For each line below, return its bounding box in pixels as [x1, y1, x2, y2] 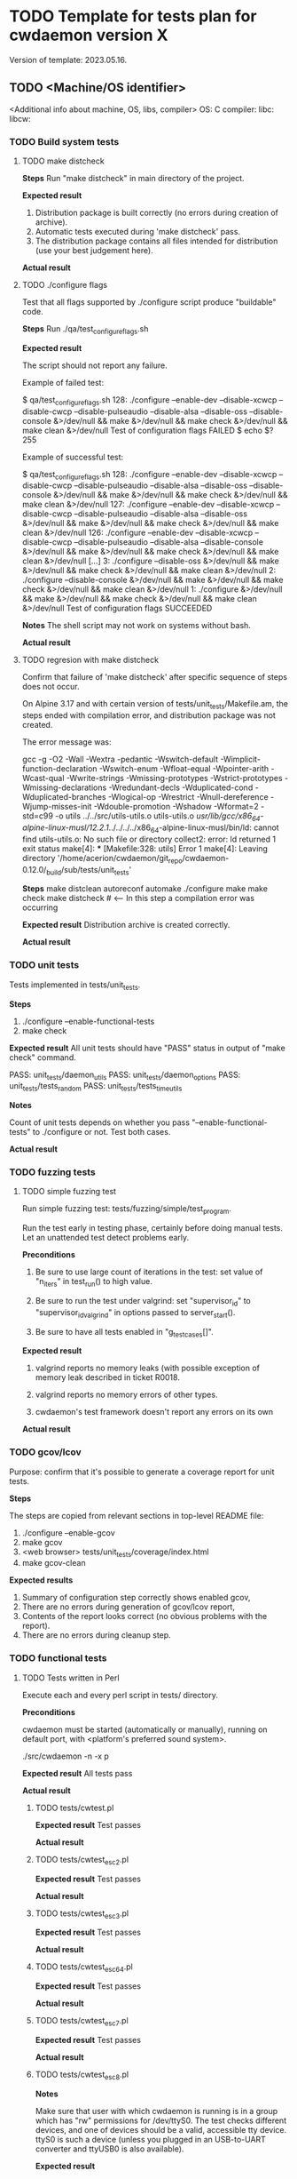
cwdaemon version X [9, 25, 168, 45]
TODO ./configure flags [21, 280, 108, 291]
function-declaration [21, 763, 98, 774]
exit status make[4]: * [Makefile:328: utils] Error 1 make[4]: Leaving [21, 842, 269, 854]
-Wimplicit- [220, 754, 262, 765]
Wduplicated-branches [21, 792, 106, 802]
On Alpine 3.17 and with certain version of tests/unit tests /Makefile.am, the [21, 698, 289, 712]
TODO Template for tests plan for [9, 6, 257, 27]
